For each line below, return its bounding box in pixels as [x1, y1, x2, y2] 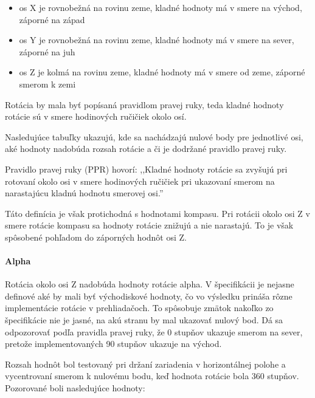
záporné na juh [19, 45, 75, 58]
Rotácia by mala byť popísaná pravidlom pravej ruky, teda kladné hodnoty [5, 98, 284, 111]
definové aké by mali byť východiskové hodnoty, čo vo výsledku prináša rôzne [5, 289, 292, 302]
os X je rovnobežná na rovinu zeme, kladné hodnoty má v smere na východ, [19, 1, 302, 13]
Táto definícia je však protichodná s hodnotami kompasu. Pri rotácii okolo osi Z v [5, 207, 310, 219]
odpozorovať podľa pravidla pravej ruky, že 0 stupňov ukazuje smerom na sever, [5, 325, 303, 338]
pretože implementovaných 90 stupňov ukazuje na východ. [5, 337, 222, 350]
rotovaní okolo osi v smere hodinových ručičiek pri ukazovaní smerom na [5, 174, 275, 187]
